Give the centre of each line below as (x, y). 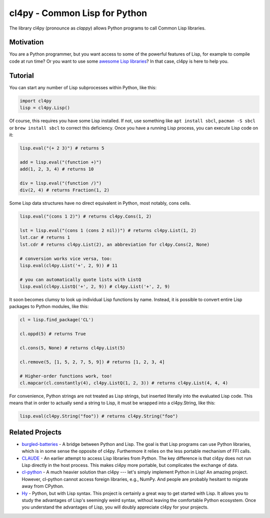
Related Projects (35, 432)
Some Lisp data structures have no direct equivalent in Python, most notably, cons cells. (100, 203)
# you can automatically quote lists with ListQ (80, 280)
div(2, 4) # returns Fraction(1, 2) (65, 190)
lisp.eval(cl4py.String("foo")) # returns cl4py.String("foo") (99, 416)
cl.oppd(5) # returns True (53, 334)
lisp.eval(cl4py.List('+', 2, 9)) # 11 (68, 265)
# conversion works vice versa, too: (66, 258)
